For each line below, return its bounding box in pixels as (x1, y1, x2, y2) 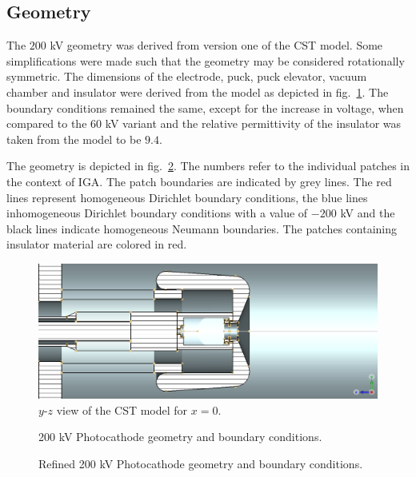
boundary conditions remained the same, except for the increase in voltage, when (6, 99, 404, 116)
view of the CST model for (56, 401, 188, 418)
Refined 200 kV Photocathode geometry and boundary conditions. (38, 455, 363, 472)
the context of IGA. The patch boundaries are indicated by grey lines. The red (6, 173, 392, 189)
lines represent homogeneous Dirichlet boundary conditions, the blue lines (6, 189, 368, 205)
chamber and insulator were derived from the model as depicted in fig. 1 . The (6, 83, 389, 100)
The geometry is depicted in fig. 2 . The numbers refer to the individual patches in (6, 157, 410, 174)
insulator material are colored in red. (6, 236, 187, 252)
